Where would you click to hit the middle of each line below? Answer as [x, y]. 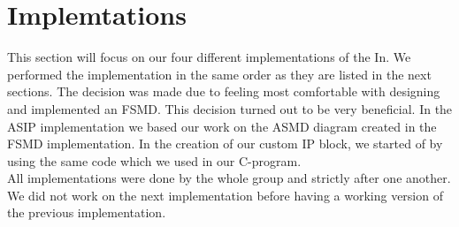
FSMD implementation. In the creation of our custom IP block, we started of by [225, 144]
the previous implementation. [87, 212]
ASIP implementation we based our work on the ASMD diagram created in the [222, 126]
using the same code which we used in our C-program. [154, 160]
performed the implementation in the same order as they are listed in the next [219, 74]
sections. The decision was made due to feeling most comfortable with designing [224, 91]
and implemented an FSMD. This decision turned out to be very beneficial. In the [230, 108]
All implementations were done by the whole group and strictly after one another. [229, 178]
